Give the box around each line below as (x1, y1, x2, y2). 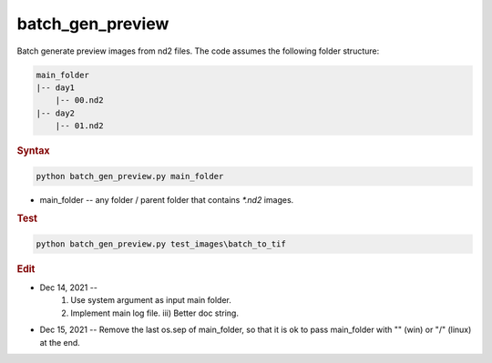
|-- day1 (36, 82, 76, 93)
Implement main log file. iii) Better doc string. (70, 308, 239, 318)
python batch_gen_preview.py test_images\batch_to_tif (36, 238, 286, 249)
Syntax (16, 145, 50, 157)
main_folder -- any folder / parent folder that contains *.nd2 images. (39, 194, 294, 205)
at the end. (39, 337, 81, 348)
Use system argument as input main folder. (70, 295, 232, 306)
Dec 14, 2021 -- (39, 282, 97, 293)
